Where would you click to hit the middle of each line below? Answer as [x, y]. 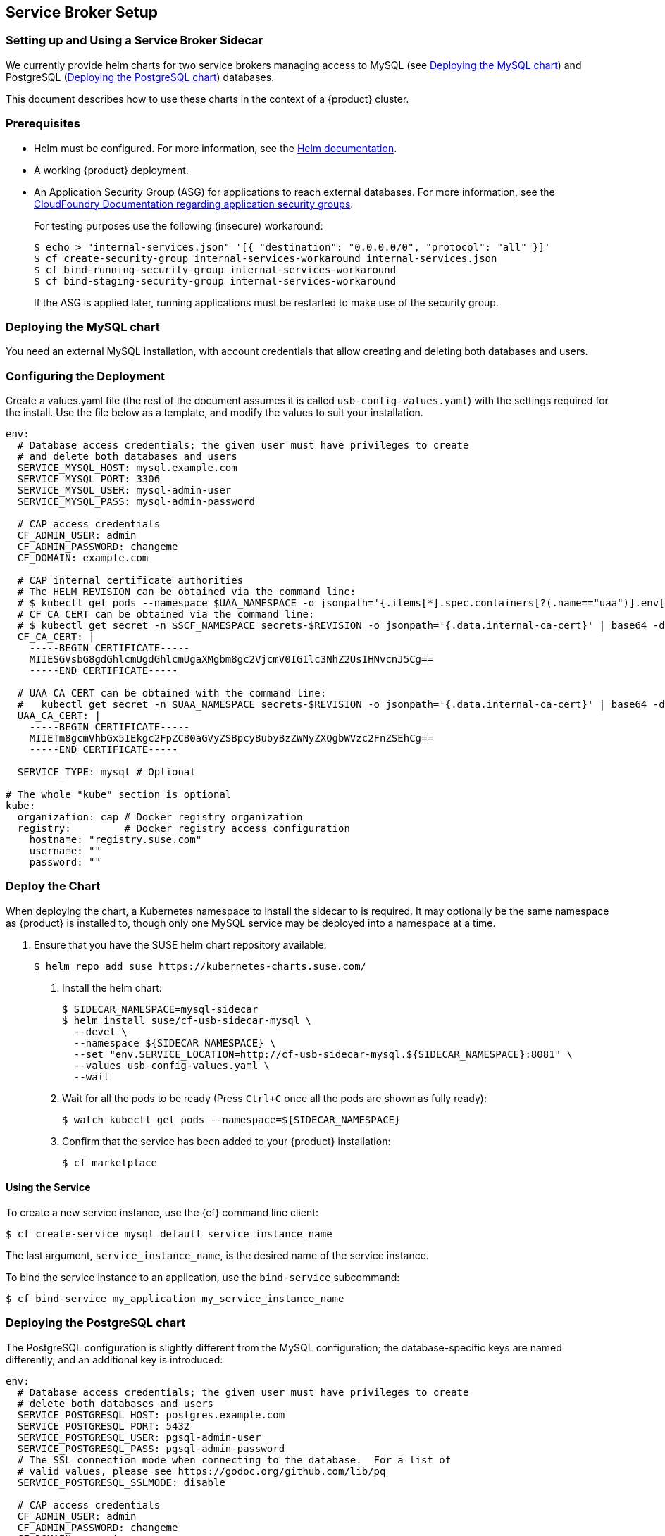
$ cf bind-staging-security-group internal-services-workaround [215, 281]
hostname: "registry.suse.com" [116, 840]
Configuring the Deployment [86, 376]
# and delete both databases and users [127, 457]
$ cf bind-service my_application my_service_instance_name [175, 1299]
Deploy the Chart [53, 886]
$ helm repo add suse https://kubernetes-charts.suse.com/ [200, 966]
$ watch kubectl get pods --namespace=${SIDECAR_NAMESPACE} [231, 1119]
